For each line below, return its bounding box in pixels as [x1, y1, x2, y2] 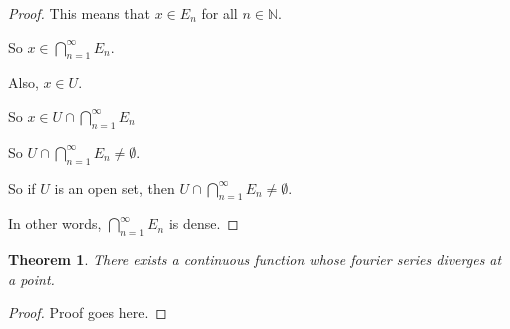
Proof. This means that [8, 3, 151, 23]
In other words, [8, 213, 102, 234]
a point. [8, 268, 55, 289]
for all [201, 3, 238, 23]
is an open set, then [54, 177, 175, 198]
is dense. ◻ [168, 213, 239, 234]
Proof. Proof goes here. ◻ [8, 302, 167, 323]
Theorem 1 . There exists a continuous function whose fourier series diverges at [8, 249, 502, 270]
